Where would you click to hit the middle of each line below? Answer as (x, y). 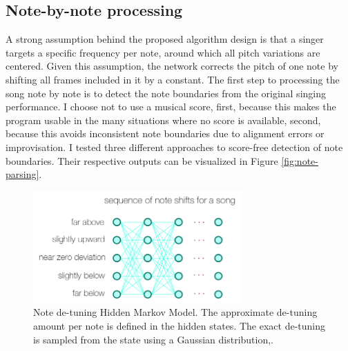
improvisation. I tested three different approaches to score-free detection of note (174, 147)
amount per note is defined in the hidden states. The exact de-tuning (179, 325)
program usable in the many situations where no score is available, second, (163, 120)
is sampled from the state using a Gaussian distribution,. (154, 339)
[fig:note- (300, 160)
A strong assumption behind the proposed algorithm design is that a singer (165, 39)
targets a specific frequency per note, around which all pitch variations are (163, 52)
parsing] (22, 174)
